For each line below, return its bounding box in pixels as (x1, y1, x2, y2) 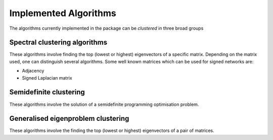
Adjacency (22, 68, 44, 74)
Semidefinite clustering (9, 88, 85, 97)
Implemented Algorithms (9, 8, 116, 19)
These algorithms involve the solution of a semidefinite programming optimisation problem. (9, 101, 199, 107)
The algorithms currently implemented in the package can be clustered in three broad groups (9, 25, 204, 31)
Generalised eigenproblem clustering (9, 114, 129, 123)
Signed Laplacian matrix (22, 75, 73, 81)
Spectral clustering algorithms (9, 38, 108, 47)
